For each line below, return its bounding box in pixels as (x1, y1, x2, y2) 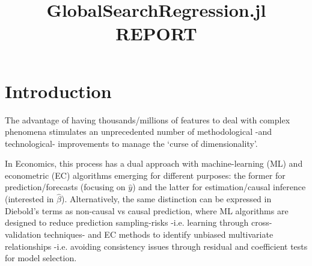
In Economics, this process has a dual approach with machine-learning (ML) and (5, 157, 303, 170)
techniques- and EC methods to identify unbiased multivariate (43, 228, 274, 241)
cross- (251, 216, 272, 229)
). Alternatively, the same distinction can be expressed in (61, 193, 272, 205)
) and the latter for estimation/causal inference (132, 181, 306, 193)
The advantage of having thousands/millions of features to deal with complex (5, 113, 290, 126)
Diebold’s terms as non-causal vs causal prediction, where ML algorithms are (5, 204, 289, 217)
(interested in (5, 193, 54, 205)
